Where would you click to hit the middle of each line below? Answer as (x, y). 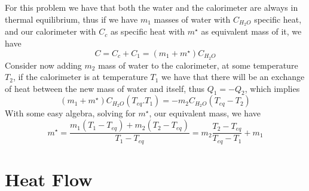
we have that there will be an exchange (233, 77)
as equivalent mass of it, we (251, 31)
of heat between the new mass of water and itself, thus (105, 88)
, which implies (272, 88)
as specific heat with (148, 31)
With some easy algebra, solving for (70, 113)
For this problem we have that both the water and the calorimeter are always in (152, 7)
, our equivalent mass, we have (205, 113)
